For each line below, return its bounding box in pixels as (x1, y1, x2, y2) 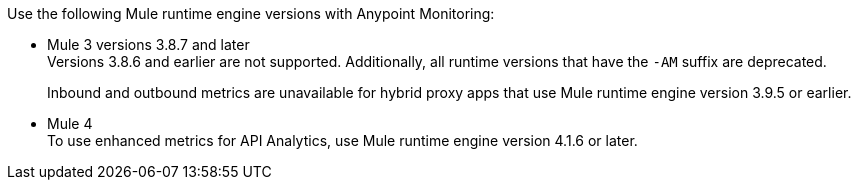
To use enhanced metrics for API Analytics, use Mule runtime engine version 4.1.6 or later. (47, 132, 638, 149)
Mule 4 (47, 115, 93, 132)
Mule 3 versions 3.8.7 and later (47, 36, 250, 53)
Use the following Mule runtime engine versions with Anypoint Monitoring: (7, 5, 495, 22)
